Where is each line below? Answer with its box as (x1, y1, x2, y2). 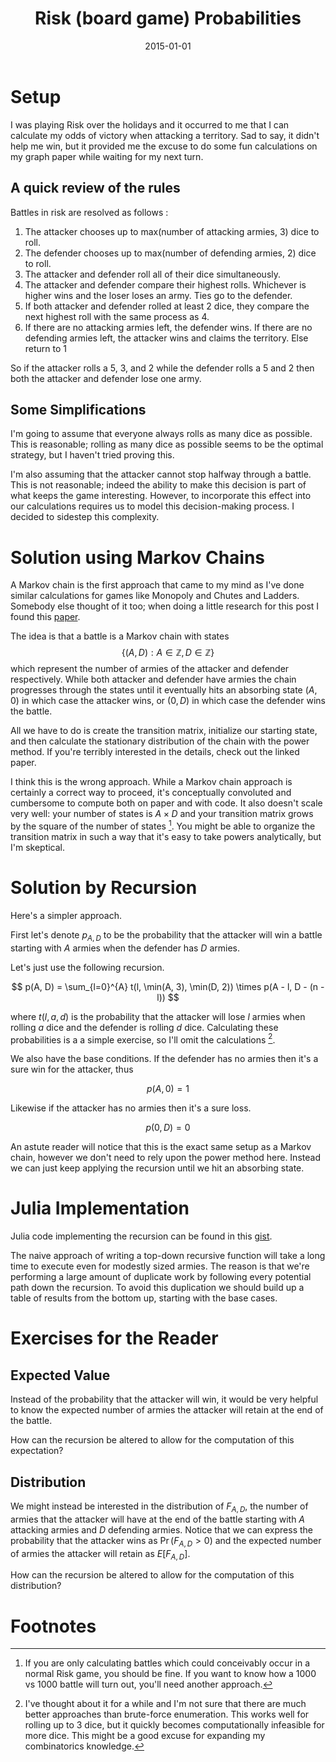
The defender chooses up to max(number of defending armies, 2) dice (24, 247, 317, 259)
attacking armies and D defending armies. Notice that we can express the (10, 1523, 313, 1536)
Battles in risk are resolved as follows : (10, 206, 169, 218)
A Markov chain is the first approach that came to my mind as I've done (10, 579, 305, 591)
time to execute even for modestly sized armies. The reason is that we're (10, 1260, 310, 1272)
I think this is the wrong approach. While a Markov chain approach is (10, 776, 293, 788)
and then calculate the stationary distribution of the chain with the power (10, 735, 310, 747)
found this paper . (10, 611, 81, 623)
